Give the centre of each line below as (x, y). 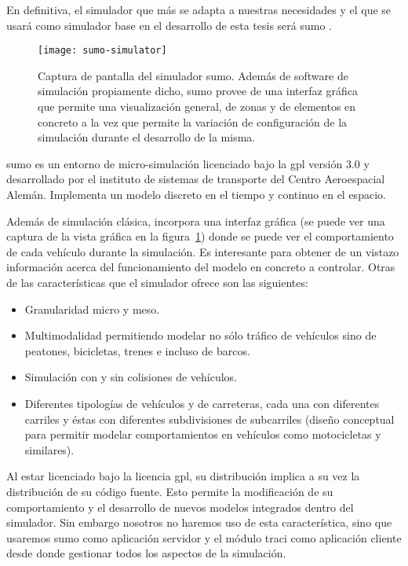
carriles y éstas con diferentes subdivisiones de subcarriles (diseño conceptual (209, 419)
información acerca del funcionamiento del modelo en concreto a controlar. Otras (201, 267)
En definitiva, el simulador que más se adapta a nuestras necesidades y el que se (199, 9)
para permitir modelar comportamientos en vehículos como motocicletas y (203, 434)
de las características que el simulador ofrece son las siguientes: (157, 282)
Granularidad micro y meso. (92, 309)
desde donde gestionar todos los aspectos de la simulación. (146, 553)
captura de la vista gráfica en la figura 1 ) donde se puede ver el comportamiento (200, 236)
